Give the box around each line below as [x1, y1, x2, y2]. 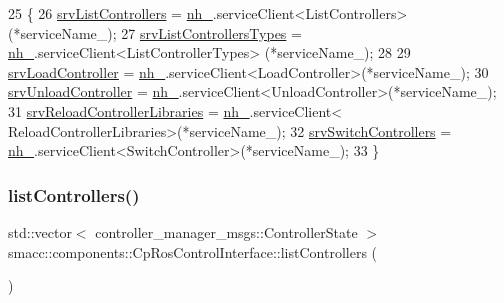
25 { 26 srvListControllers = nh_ [8, 3, 213, 23]
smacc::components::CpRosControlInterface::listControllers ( [8, 241, 378, 262]
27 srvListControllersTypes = [121, 22, 302, 43]
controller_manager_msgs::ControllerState [95, 221, 358, 242]
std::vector [8, 221, 72, 242]
